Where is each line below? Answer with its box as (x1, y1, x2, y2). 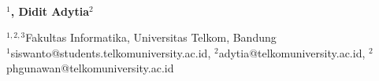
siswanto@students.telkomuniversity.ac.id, (10, 44, 211, 61)
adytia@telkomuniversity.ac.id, (218, 44, 366, 61)
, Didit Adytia (10, 2, 90, 19)
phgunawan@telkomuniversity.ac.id (6, 60, 174, 76)
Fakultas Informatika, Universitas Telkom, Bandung (25, 29, 277, 46)
